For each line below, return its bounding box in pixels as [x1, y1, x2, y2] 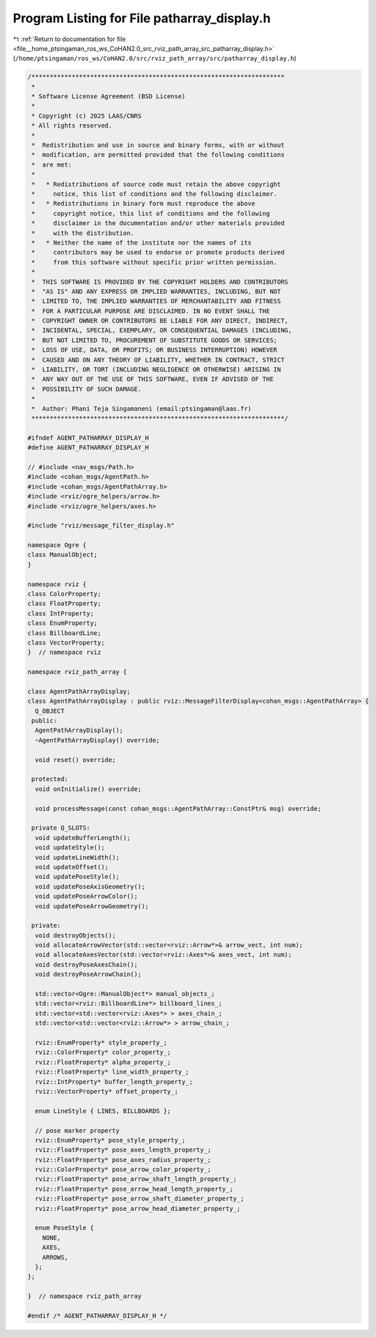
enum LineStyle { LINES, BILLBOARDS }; [35, 1107, 171, 1115]
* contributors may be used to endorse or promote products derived [31, 248, 285, 257]
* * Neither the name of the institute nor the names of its [31, 238, 252, 247]
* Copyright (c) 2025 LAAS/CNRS [31, 112, 142, 120]
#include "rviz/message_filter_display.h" [27, 521, 175, 530]
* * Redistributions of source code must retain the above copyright [31, 180, 281, 188]
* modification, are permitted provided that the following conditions [31, 151, 285, 159]
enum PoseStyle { [35, 1224, 94, 1232]
